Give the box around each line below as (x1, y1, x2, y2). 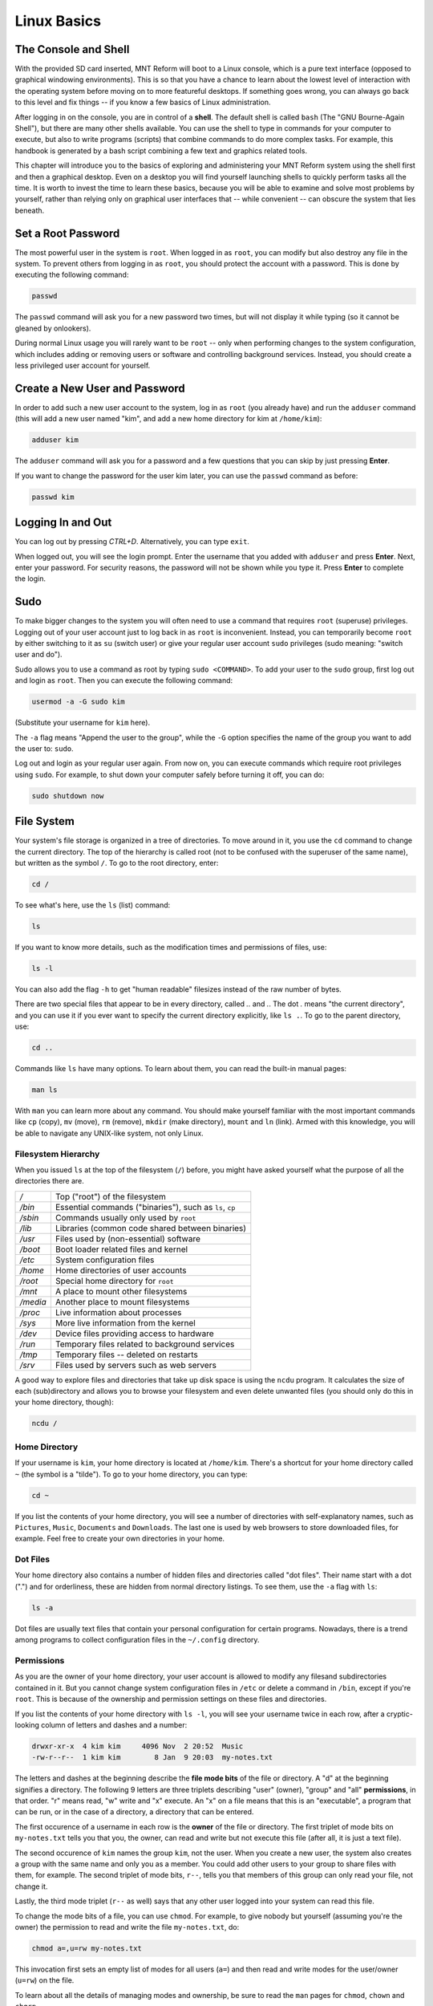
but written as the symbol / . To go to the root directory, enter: (14, 858, 219, 867)
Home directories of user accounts (55, 1265, 187, 1276)
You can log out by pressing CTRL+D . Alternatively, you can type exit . (14, 537, 250, 546)
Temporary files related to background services (55, 1338, 235, 1350)
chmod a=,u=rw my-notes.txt (31, 1943, 142, 1953)
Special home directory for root (55, 1275, 174, 1286)
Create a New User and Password (14, 381, 186, 395)
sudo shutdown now (31, 791, 104, 800)
